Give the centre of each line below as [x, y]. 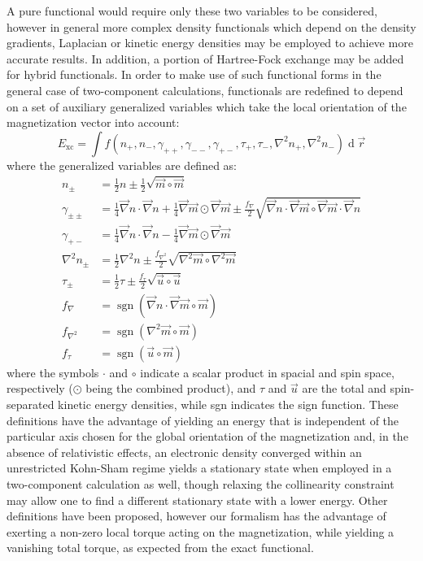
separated [31, 404]
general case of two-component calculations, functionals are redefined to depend [205, 90]
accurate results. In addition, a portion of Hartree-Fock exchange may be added [205, 58]
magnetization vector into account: [93, 122]
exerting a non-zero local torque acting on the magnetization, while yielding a [201, 531]
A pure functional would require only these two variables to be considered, [192, 11]
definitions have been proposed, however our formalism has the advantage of [196, 516]
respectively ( [40, 388]
